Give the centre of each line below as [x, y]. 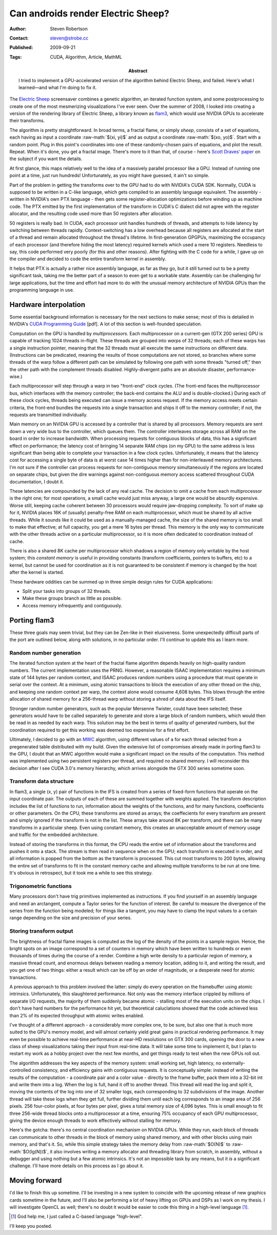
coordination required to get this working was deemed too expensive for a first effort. [100, 730]
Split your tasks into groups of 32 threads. [67, 591]
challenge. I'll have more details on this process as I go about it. [77, 1166]
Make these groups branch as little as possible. [72, 599]
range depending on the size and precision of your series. [71, 918]
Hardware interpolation [47, 305]
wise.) [16, 377]
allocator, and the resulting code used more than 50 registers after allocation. [91, 214]
